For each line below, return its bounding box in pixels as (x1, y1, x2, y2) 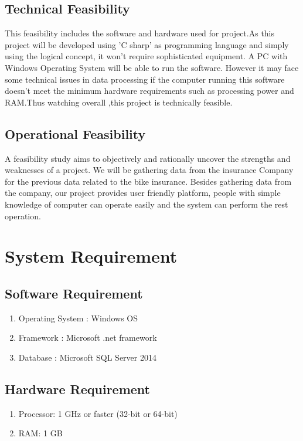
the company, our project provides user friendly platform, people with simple (5, 186, 281, 199)
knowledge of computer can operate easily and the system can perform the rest (5, 198, 288, 210)
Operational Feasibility (5, 124, 146, 143)
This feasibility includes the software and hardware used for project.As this (5, 27, 275, 39)
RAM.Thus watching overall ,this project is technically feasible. (5, 96, 233, 108)
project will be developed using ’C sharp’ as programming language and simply (5, 38, 289, 50)
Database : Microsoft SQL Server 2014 (18, 351, 156, 363)
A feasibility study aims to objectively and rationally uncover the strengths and (5, 152, 291, 164)
